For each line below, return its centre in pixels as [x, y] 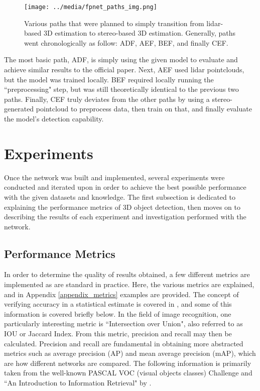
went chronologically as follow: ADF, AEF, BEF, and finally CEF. [126, 42]
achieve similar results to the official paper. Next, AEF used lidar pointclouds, [124, 70]
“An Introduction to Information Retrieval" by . [78, 383]
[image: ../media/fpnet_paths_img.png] [91, 7]
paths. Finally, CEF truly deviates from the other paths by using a [107, 99]
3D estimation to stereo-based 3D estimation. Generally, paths [140, 33]
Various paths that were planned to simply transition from [114, 23]
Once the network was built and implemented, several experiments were [114, 177]
